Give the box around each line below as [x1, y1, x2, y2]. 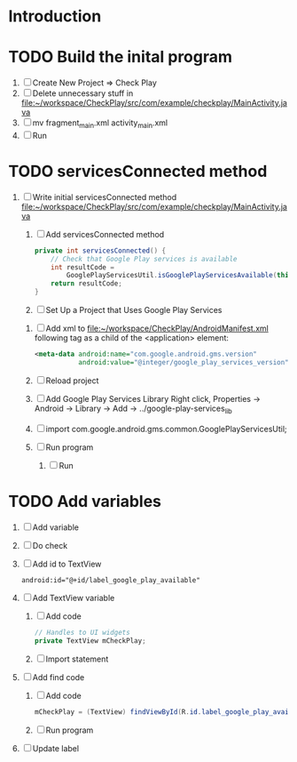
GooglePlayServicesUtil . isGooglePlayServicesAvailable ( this [66, 271, 293, 280]
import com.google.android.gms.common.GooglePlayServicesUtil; [45, 423, 287, 434]
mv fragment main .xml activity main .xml [32, 117, 168, 130]
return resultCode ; [51, 279, 123, 288]
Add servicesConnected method [45, 229, 165, 239]
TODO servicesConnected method [8, 162, 268, 181]
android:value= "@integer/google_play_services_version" [78, 357, 289, 366]
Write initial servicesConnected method [32, 191, 177, 202]
